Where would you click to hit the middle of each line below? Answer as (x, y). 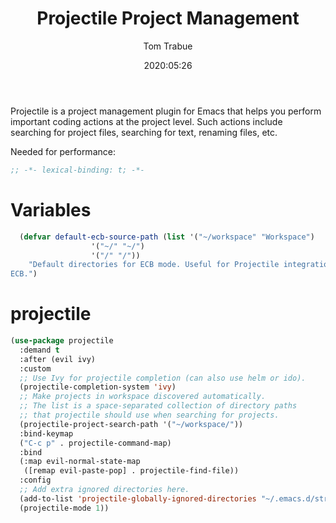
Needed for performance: (63, 151)
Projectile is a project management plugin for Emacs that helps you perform (166, 111)
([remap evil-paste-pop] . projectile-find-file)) (131, 471)
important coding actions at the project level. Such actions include (146, 121)
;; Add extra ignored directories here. (104, 490)
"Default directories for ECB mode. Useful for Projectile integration (180, 265)
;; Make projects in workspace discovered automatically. (143, 397)
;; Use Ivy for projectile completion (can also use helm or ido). (163, 378)
